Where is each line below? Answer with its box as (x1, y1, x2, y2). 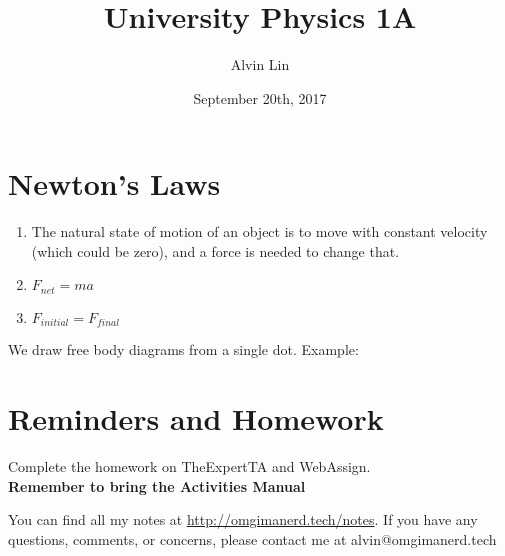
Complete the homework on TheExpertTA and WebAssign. (8, 456, 371, 477)
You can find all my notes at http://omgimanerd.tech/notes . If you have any (8, 509, 478, 530)
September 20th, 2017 (193, 87, 327, 108)
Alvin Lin (230, 54, 290, 75)
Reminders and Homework (8, 398, 384, 439)
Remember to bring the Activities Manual (8, 475, 306, 496)
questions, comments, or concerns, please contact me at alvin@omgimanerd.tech (8, 528, 497, 549)
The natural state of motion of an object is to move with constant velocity (31, 221, 488, 242)
